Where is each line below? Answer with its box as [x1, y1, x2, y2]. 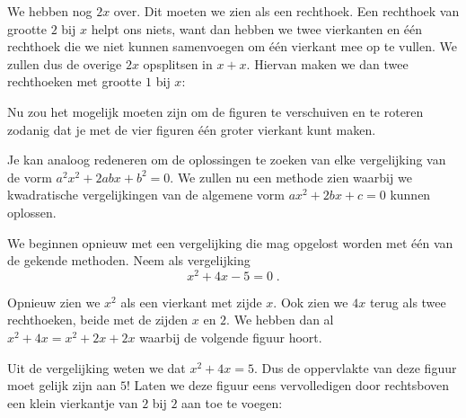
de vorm [7, 167, 52, 186]
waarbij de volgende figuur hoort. [139, 327, 322, 346]
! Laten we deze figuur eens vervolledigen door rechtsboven [127, 376, 450, 395]
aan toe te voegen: [181, 393, 283, 412]
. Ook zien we [273, 292, 348, 311]
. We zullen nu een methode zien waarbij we [170, 167, 412, 186]
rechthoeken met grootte [7, 72, 142, 91]
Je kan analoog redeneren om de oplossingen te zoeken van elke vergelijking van [7, 150, 446, 169]
